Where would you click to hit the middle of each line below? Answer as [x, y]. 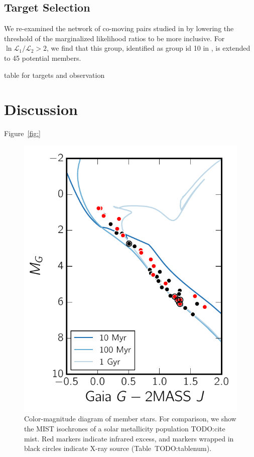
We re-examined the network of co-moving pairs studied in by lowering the [119, 28]
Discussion [41, 109]
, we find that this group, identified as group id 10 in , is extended [149, 48]
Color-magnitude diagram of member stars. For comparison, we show [130, 419]
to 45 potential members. [43, 58]
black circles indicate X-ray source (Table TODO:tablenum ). [118, 448]
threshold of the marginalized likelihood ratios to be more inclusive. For [114, 38]
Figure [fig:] [22, 133]
